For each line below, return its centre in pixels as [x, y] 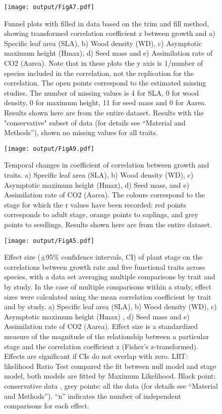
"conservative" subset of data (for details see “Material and [95, 122]
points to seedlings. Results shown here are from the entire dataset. [108, 224]
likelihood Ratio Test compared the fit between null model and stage [110, 366]
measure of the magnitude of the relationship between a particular [106, 336]
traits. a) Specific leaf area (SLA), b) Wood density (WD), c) [99, 175]
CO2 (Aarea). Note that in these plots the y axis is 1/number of [103, 63]
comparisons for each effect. [47, 406]
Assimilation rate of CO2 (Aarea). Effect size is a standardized [101, 326]
